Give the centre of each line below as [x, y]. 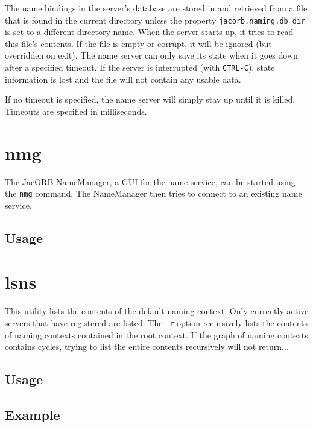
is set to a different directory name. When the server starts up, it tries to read [149, 32]
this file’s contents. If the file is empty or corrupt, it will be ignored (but [138, 43]
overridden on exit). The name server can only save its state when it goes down [151, 55]
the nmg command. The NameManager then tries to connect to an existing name [153, 193]
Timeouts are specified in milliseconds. [76, 111]
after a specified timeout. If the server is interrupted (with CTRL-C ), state [140, 67]
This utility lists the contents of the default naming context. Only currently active [157, 311]
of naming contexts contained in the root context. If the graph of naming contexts [156, 334]
